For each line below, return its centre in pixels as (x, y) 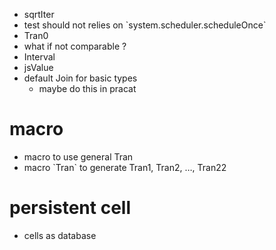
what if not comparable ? (75, 46)
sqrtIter (39, 14)
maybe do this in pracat (87, 88)
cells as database (60, 235)
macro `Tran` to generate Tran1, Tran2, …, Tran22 (125, 167)
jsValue (38, 67)
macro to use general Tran (78, 156)
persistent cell (70, 208)
